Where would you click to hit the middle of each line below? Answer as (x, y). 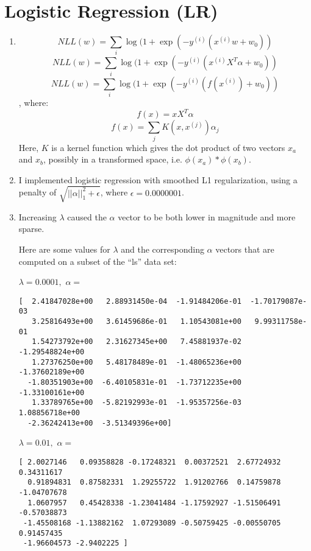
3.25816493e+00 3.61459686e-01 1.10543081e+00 (137, 322)
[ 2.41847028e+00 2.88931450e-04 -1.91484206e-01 (130, 301)
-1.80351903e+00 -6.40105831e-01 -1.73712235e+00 (134, 383)
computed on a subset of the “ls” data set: (98, 261)
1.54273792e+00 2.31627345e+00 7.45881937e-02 (137, 342)
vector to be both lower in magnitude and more (207, 216)
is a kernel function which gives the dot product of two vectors (168, 147)
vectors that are (245, 249)
